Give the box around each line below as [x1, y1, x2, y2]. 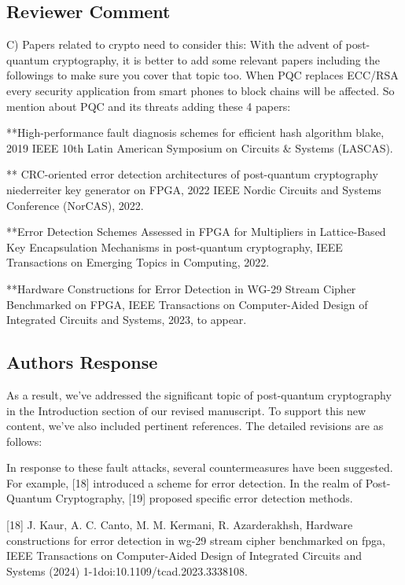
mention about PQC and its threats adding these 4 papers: [6, 97, 291, 114]
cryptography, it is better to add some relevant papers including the [53, 51, 380, 68]
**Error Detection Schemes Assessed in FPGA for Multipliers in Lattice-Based [6, 223, 386, 240]
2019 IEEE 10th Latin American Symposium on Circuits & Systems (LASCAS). [6, 139, 393, 156]
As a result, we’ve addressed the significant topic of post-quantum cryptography [6, 386, 392, 403]
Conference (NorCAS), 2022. [6, 197, 144, 213]
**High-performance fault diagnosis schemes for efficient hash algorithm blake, [6, 124, 385, 141]
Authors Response [6, 350, 158, 374]
